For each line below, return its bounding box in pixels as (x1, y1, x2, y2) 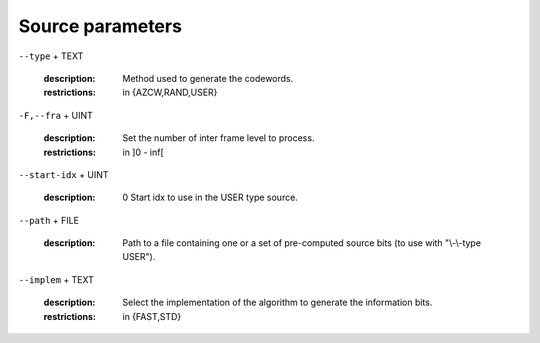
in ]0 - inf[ (122, 146, 164, 158)
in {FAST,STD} (122, 310, 182, 322)
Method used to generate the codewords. (122, 72, 294, 84)
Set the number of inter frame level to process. (122, 132, 315, 144)
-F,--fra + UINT (18, 109, 94, 121)
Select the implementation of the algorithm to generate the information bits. (122, 296, 433, 309)
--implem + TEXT (18, 273, 95, 285)
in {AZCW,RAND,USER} (122, 86, 218, 99)
